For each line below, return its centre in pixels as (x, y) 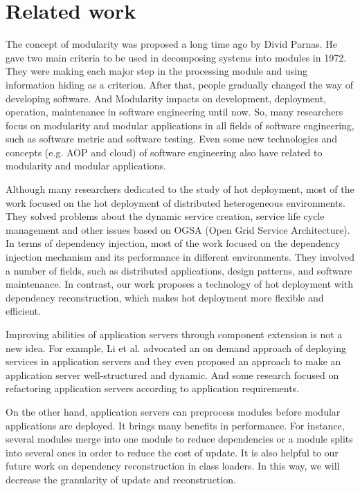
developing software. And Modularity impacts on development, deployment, (166, 98)
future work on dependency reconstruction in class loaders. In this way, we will (173, 466)
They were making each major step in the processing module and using (156, 71)
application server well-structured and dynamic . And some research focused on (172, 374)
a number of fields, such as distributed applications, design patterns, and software (179, 270)
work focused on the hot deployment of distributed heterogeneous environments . (175, 202)
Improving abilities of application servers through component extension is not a (174, 334)
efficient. (23, 311)
